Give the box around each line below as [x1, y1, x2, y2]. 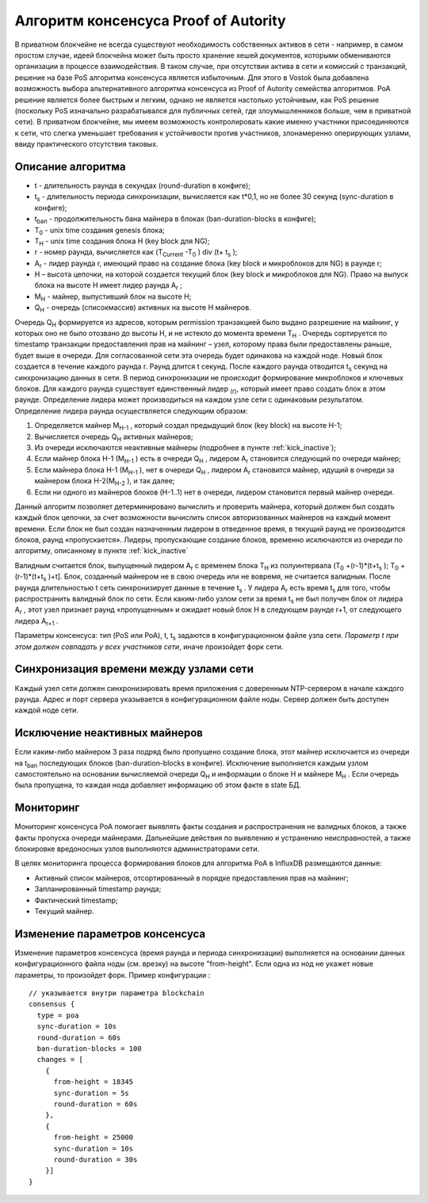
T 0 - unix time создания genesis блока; [34, 225, 166, 237]
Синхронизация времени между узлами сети [14, 663, 254, 676]
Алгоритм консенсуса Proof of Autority [14, 12, 286, 29]
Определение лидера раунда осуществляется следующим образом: [14, 406, 248, 415]
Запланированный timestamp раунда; [34, 884, 162, 894]
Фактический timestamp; [34, 896, 118, 905]
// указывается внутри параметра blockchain [29, 989, 205, 998]
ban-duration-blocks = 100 [36, 1045, 142, 1053]
